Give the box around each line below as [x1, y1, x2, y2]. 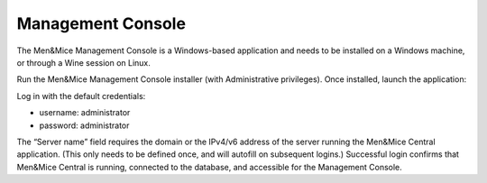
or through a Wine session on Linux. [16, 57, 151, 68]
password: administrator [39, 120, 130, 131]
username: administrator [39, 107, 131, 118]
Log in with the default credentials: [16, 90, 146, 101]
